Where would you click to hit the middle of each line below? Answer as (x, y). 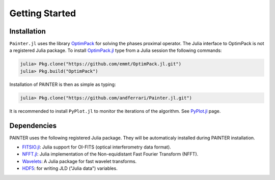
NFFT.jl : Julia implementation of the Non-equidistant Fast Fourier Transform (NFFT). (110, 154)
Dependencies (33, 125)
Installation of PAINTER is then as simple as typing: (63, 84)
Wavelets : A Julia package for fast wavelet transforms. (79, 161)
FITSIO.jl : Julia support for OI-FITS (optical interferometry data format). (97, 147)
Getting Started (43, 13)
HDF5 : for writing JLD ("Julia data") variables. (70, 168)
